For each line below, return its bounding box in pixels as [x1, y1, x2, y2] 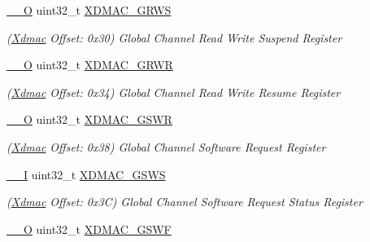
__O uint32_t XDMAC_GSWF [7, 220, 172, 237]
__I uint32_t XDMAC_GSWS [7, 165, 166, 183]
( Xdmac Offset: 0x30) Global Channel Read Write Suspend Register [7, 29, 342, 46]
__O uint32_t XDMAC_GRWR [7, 56, 173, 73]
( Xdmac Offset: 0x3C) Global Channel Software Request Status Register [7, 193, 363, 210]
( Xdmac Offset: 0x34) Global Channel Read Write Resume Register [7, 83, 341, 100]
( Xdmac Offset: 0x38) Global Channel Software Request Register [7, 138, 326, 155]
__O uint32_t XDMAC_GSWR [7, 111, 172, 128]
